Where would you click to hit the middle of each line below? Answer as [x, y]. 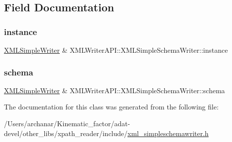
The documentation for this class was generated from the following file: [111, 107]
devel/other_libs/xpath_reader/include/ [66, 133]
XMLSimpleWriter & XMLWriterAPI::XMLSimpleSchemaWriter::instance [116, 50]
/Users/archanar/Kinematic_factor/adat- [67, 123]
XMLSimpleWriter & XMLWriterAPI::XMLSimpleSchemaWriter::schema [115, 90]
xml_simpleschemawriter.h [168, 133]
